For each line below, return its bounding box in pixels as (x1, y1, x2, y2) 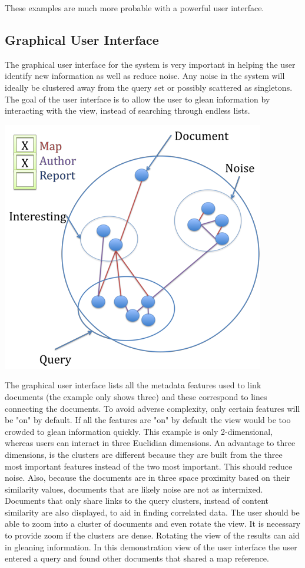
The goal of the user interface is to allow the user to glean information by (5, 93, 270, 105)
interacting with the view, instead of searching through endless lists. (5, 104, 250, 117)
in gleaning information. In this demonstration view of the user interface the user (5, 540, 297, 553)
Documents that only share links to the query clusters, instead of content (5, 494, 268, 507)
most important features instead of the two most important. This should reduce (5, 460, 293, 472)
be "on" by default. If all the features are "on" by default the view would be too (5, 414, 291, 426)
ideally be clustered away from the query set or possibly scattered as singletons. (5, 81, 293, 93)
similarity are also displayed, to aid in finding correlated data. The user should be (5, 506, 300, 518)
